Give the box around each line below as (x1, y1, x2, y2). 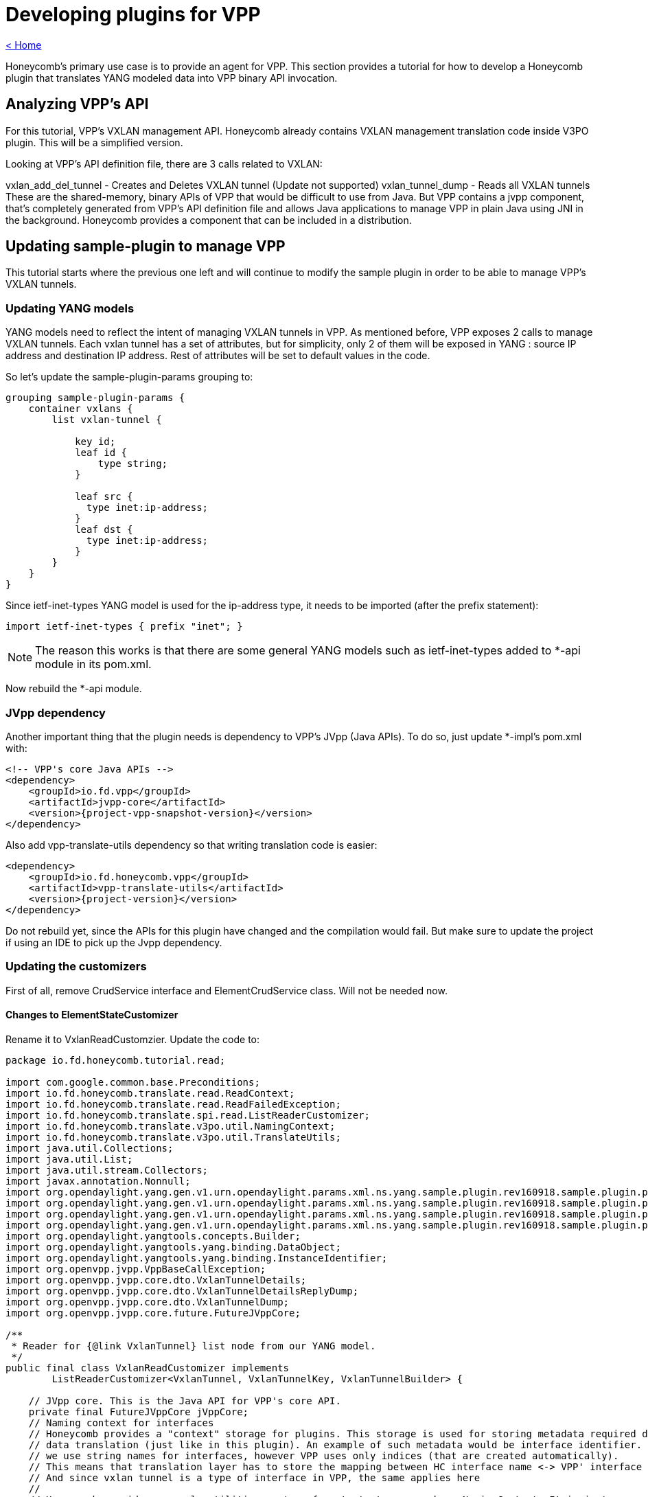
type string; (97, 458, 168, 470)
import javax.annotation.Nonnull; (5, 1175, 191, 1187)
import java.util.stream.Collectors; (5, 1164, 209, 1176)
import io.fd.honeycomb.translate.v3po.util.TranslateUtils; (5, 1131, 341, 1143)
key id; (75, 436, 116, 448)
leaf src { (75, 491, 133, 503)
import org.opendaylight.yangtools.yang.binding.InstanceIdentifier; (5, 1252, 388, 1264)
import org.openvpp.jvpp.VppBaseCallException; (5, 1263, 266, 1275)
